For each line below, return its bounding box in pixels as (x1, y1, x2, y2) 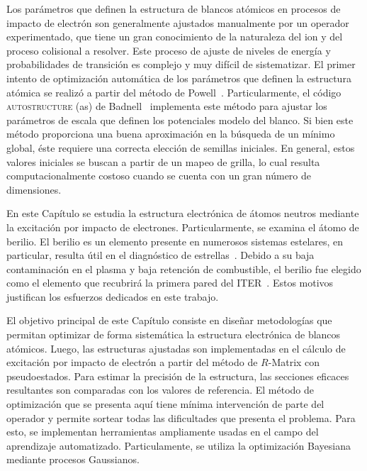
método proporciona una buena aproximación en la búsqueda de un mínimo (6, 126, 335, 141)
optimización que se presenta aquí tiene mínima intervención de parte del (6, 397, 324, 411)
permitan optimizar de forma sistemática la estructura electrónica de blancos (6, 327, 341, 342)
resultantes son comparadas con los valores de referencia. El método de (6, 382, 315, 397)
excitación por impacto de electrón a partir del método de (6, 355, 258, 370)
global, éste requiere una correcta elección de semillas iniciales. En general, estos (6, 140, 355, 155)
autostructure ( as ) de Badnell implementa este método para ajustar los (6, 99, 327, 113)
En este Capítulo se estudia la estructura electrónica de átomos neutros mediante (6, 206, 359, 221)
